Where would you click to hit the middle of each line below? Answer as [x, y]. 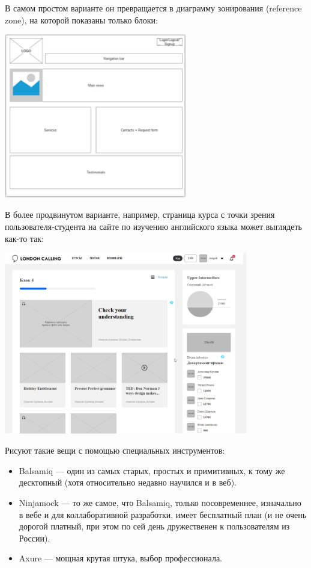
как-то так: [25, 238]
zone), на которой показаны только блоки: [81, 20]
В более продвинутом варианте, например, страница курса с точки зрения [140, 215]
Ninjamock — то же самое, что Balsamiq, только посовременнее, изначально [160, 502]
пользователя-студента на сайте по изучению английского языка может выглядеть [153, 226]
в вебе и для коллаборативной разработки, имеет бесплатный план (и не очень [163, 514]
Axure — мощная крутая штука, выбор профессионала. [121, 558]
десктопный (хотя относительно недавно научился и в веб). [128, 482]
